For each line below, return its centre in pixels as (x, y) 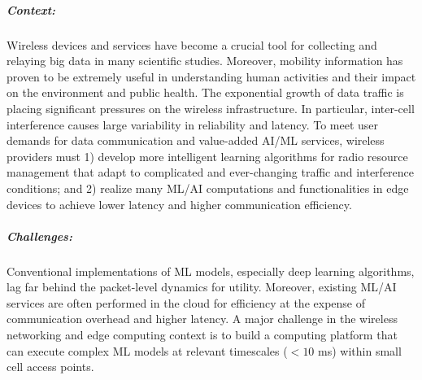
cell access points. (50, 367)
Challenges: (39, 236)
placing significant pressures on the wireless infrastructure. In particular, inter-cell (211, 108)
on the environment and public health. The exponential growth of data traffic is (205, 92)
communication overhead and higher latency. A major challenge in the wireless (202, 319)
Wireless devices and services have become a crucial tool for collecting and (192, 44)
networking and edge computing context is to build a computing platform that (202, 335)
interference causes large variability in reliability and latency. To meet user (193, 124)
